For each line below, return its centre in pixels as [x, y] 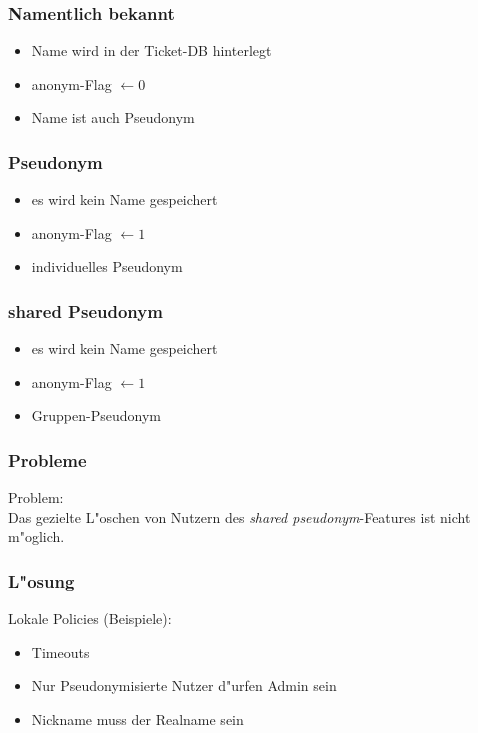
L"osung [41, 580]
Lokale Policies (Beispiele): [90, 618]
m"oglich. [36, 536]
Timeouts [60, 651]
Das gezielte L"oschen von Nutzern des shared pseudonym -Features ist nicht [239, 516]
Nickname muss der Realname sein [137, 719]
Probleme [47, 459]
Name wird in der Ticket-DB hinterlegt [151, 50]
